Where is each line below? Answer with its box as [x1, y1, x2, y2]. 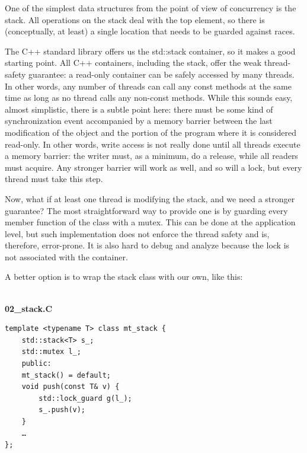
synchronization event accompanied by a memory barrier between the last [5, 114, 273, 127]
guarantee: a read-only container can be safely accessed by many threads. [28, 68, 295, 80]
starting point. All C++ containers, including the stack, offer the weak [5, 56, 262, 69]
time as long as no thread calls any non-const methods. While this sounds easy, [5, 91, 293, 104]
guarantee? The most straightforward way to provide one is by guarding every [5, 204, 288, 216]
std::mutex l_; [21, 347, 81, 356]
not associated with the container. [5, 250, 128, 263]
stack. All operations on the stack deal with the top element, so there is [5, 13, 265, 25]
